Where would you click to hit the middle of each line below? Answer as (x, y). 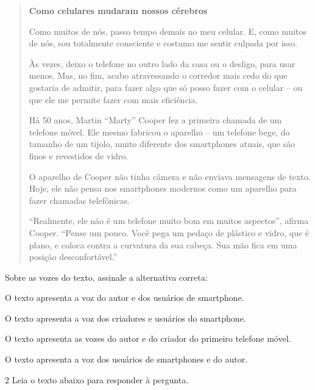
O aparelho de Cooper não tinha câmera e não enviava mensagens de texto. (170, 176)
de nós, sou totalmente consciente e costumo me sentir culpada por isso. (163, 43)
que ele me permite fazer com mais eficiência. (113, 99)
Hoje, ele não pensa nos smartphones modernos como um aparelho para (163, 188)
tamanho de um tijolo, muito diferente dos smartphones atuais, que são (162, 144)
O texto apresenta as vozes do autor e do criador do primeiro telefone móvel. (148, 338)
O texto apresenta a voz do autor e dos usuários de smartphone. (125, 298)
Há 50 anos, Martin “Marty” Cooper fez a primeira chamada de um (155, 120)
